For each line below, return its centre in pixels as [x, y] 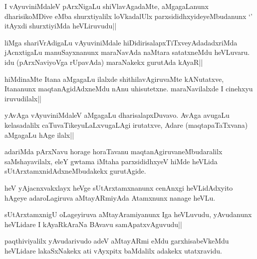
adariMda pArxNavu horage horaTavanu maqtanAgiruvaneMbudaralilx [114, 151]
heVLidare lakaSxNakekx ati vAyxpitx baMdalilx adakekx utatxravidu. [113, 250]
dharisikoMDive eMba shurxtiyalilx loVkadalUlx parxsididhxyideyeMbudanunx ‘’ [128, 16]
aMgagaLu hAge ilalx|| [39, 134]
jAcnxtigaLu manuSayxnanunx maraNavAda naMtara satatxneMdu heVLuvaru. [127, 52]
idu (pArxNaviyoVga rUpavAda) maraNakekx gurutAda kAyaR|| [104, 62]
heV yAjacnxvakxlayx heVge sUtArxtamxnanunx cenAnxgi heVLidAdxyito [119, 187]
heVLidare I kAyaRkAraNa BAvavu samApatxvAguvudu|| [93, 224]
